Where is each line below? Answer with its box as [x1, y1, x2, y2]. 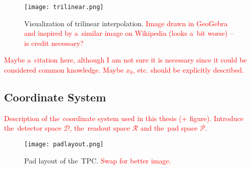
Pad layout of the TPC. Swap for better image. [24, 155, 171, 165]
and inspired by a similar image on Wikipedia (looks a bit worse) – [24, 28, 234, 38]
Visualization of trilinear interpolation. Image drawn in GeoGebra [24, 18, 228, 28]
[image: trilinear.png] [24, 4, 104, 11]
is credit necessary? [24, 37, 84, 48]
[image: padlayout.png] [24, 141, 104, 148]
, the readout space [70, 123, 130, 133]
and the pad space [140, 123, 198, 133]
